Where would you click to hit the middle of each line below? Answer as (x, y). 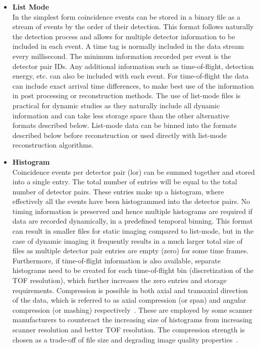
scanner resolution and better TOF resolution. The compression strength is (128, 329)
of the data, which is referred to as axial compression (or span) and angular (129, 300)
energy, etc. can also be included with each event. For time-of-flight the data (131, 76)
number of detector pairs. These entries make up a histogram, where (118, 191)
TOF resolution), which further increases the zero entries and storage (119, 280)
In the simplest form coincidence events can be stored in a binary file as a (126, 16)
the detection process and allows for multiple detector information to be (124, 36)
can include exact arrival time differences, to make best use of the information (133, 85)
